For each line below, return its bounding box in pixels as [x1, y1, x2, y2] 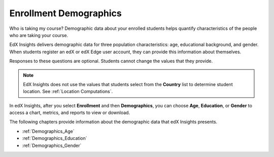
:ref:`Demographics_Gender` [22, 142, 82, 148]
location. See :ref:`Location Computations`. [23, 89, 113, 95]
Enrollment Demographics [9, 8, 122, 19]
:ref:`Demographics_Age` [22, 128, 75, 134]
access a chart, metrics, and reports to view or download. [9, 109, 130, 116]
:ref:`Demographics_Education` [22, 135, 87, 141]
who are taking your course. [9, 32, 68, 38]
